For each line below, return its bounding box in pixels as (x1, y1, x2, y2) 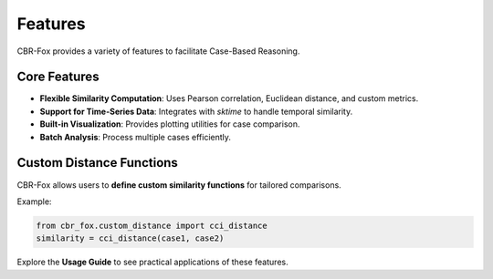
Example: (16, 196, 52, 207)
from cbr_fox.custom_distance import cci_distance (36, 220, 268, 231)
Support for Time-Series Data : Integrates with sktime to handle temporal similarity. (39, 106, 353, 117)
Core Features (16, 69, 100, 85)
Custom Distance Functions (16, 155, 178, 170)
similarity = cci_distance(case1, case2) (36, 233, 225, 243)
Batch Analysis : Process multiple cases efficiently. (39, 131, 232, 142)
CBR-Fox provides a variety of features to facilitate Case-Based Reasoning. (16, 46, 300, 57)
